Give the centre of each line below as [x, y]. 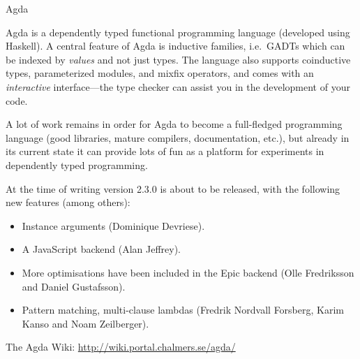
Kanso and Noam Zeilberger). [85, 323]
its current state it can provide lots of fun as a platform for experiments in [165, 151]
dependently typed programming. [77, 164]
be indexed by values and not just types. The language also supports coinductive [178, 59]
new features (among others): [68, 202]
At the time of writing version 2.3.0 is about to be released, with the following [173, 188]
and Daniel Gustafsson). [74, 286]
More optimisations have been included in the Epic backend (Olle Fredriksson [188, 272]
